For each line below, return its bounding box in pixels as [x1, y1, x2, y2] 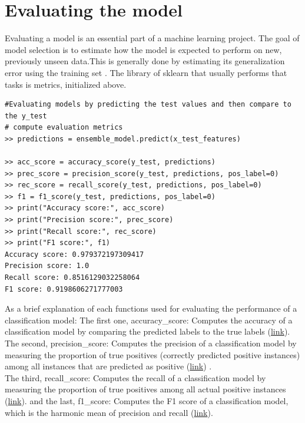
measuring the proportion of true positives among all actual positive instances [5, 383, 286, 395]
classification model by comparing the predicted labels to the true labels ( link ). [5, 325, 290, 338]
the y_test [5, 111, 47, 120]
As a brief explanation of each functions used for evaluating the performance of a [5, 302, 297, 315]
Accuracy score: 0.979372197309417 [5, 250, 144, 259]
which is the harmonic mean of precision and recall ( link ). [5, 406, 213, 418]
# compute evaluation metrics [5, 123, 123, 132]
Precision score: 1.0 [5, 262, 89, 270]
